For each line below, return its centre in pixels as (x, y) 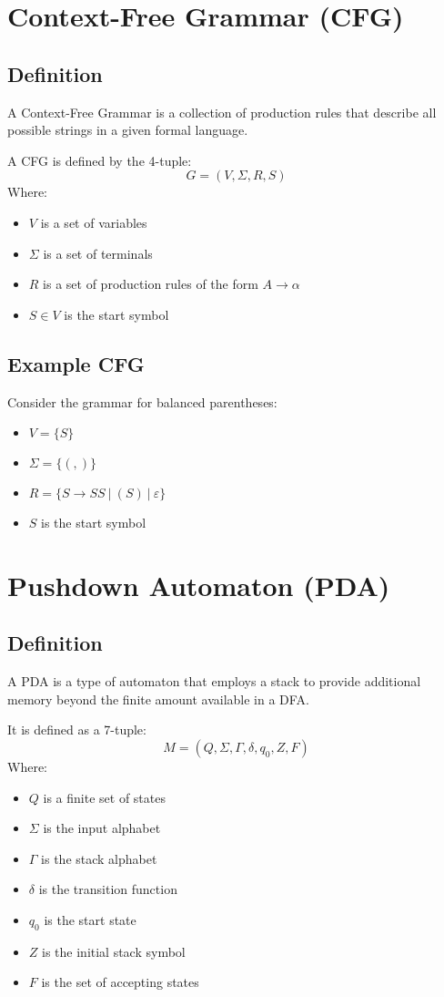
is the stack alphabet (99, 858)
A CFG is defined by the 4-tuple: (100, 160)
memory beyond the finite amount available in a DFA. (158, 699)
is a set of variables (94, 222)
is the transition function (108, 889)
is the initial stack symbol (114, 951)
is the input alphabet (102, 828)
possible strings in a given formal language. (128, 130)
